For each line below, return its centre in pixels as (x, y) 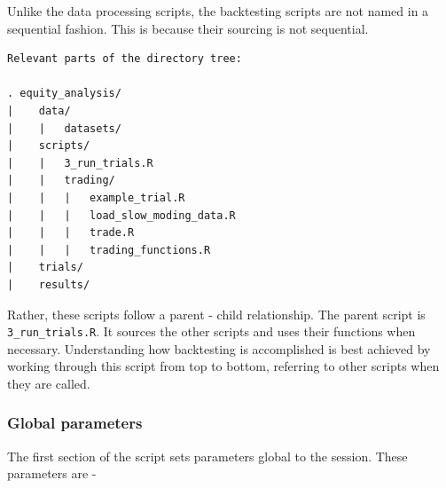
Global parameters (75, 423)
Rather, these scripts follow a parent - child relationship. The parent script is (216, 314)
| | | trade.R (71, 233)
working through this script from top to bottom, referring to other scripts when (223, 366)
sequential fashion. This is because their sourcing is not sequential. (188, 28)
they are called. (49, 383)
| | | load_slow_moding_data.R (121, 215)
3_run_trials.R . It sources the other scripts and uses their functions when (211, 331)
